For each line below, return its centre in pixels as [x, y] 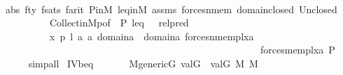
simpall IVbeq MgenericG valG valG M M [143, 63]
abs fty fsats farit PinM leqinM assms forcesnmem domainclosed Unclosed [171, 9]
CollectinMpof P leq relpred [119, 23]
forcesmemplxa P [297, 50]
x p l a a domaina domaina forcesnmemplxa [152, 36]
